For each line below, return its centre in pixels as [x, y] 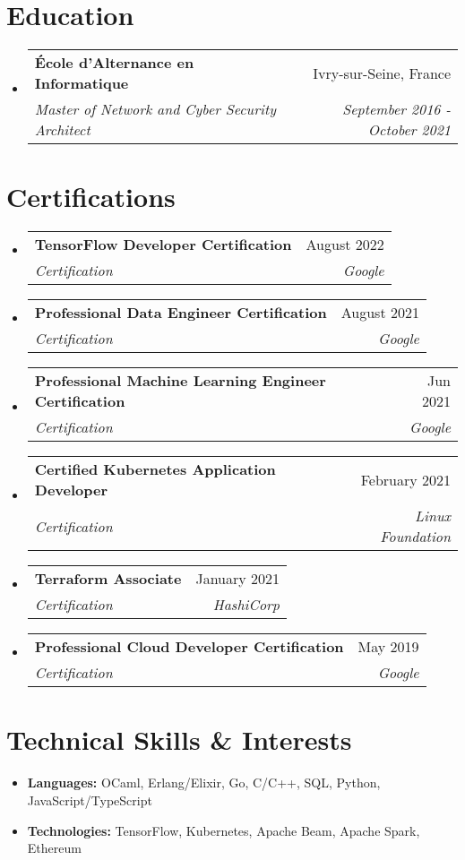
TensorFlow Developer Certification [163, 245]
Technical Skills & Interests [179, 740]
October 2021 [409, 130]
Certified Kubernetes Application [155, 469]
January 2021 [238, 579]
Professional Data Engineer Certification [181, 313]
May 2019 [388, 647]
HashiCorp [246, 605]
